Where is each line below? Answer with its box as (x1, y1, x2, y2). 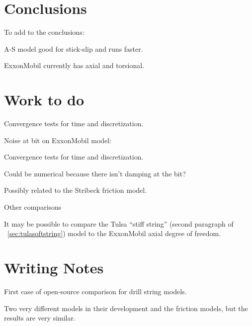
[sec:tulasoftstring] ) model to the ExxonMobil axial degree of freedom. (7, 228, 221, 239)
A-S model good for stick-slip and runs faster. (4, 43, 143, 54)
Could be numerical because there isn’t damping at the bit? (4, 168, 186, 178)
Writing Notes (4, 257, 104, 277)
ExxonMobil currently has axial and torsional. (4, 60, 145, 71)
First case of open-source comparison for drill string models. (4, 286, 187, 296)
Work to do (4, 89, 84, 110)
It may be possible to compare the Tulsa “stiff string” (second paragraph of (4, 218, 234, 229)
